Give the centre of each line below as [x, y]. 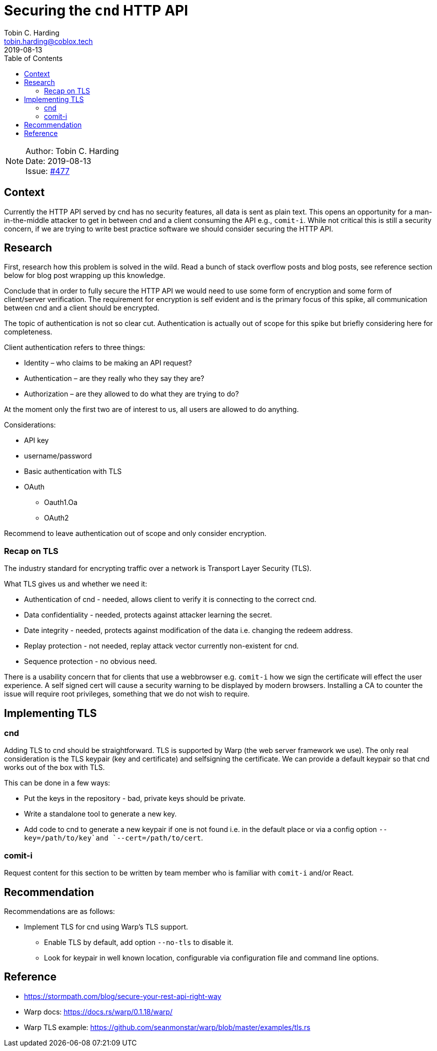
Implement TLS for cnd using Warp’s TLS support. [106, 927]
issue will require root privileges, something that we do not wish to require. [127, 694]
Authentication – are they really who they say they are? [114, 378]
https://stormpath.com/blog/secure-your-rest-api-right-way [123, 996]
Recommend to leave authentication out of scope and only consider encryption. [135, 533]
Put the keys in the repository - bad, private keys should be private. [135, 798]
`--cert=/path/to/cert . [158, 838]
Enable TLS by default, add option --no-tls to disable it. [139, 942]
